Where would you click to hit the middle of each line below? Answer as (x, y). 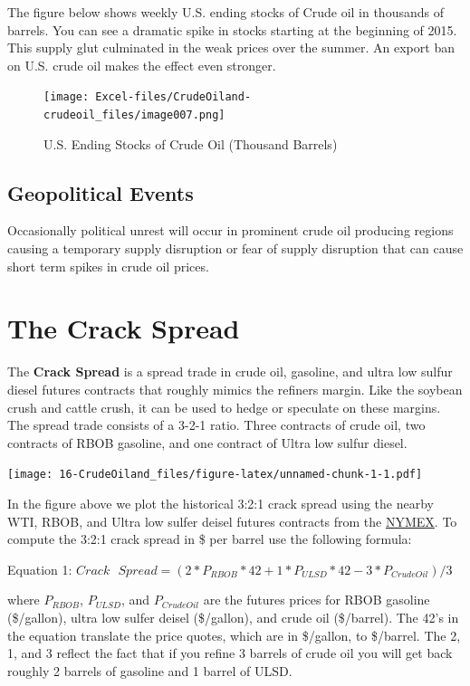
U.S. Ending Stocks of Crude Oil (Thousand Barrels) (191, 143)
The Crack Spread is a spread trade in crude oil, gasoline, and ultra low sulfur (230, 372)
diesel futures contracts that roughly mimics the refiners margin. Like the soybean (235, 389)
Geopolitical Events (101, 192)
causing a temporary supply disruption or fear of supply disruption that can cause (235, 248)
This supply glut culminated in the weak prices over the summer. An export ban (231, 48)
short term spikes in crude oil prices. (108, 266)
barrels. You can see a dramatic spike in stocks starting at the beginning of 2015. (232, 29)
